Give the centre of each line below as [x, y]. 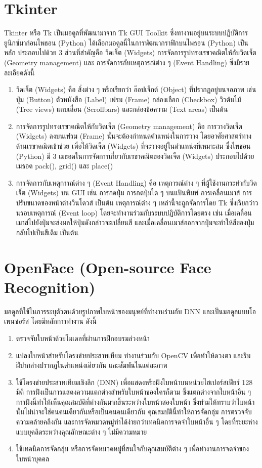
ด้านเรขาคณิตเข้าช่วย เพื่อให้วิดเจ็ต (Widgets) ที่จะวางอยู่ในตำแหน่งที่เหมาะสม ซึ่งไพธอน [133, 146]
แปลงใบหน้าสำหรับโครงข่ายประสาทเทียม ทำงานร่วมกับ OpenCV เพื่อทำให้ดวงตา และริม [133, 355]
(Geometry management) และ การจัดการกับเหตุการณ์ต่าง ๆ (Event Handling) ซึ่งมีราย [127, 62]
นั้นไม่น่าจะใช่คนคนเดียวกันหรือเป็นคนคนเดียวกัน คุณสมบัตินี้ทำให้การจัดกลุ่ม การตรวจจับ [134, 412]
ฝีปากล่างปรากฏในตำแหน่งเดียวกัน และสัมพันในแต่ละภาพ [92, 365]
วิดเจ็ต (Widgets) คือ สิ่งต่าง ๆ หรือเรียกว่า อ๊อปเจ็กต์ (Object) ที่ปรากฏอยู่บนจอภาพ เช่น [136, 89]
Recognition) [50, 287]
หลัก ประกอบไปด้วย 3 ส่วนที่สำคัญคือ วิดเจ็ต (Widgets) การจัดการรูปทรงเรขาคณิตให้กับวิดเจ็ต [130, 52]
